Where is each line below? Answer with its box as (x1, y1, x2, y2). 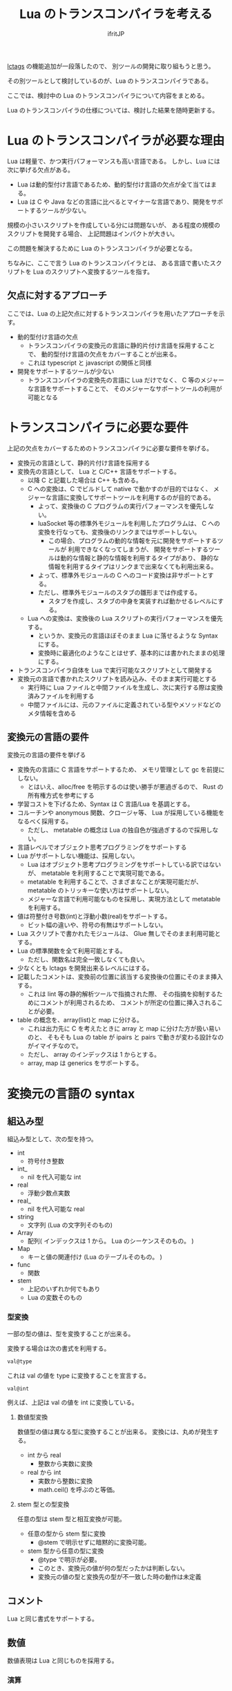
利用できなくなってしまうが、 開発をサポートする (68, 545, 209, 553)
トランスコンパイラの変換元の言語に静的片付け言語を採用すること (27, 341, 215, 350)
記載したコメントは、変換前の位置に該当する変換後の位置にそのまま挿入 (17, 973, 223, 981)
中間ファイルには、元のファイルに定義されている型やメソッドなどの (27, 700, 222, 709)
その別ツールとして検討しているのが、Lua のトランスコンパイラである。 (7, 77, 213, 85)
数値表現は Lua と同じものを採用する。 (7, 1656, 118, 1665)
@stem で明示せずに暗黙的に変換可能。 (37, 1538, 151, 1547)
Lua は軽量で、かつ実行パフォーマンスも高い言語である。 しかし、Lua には (7, 157, 220, 165)
